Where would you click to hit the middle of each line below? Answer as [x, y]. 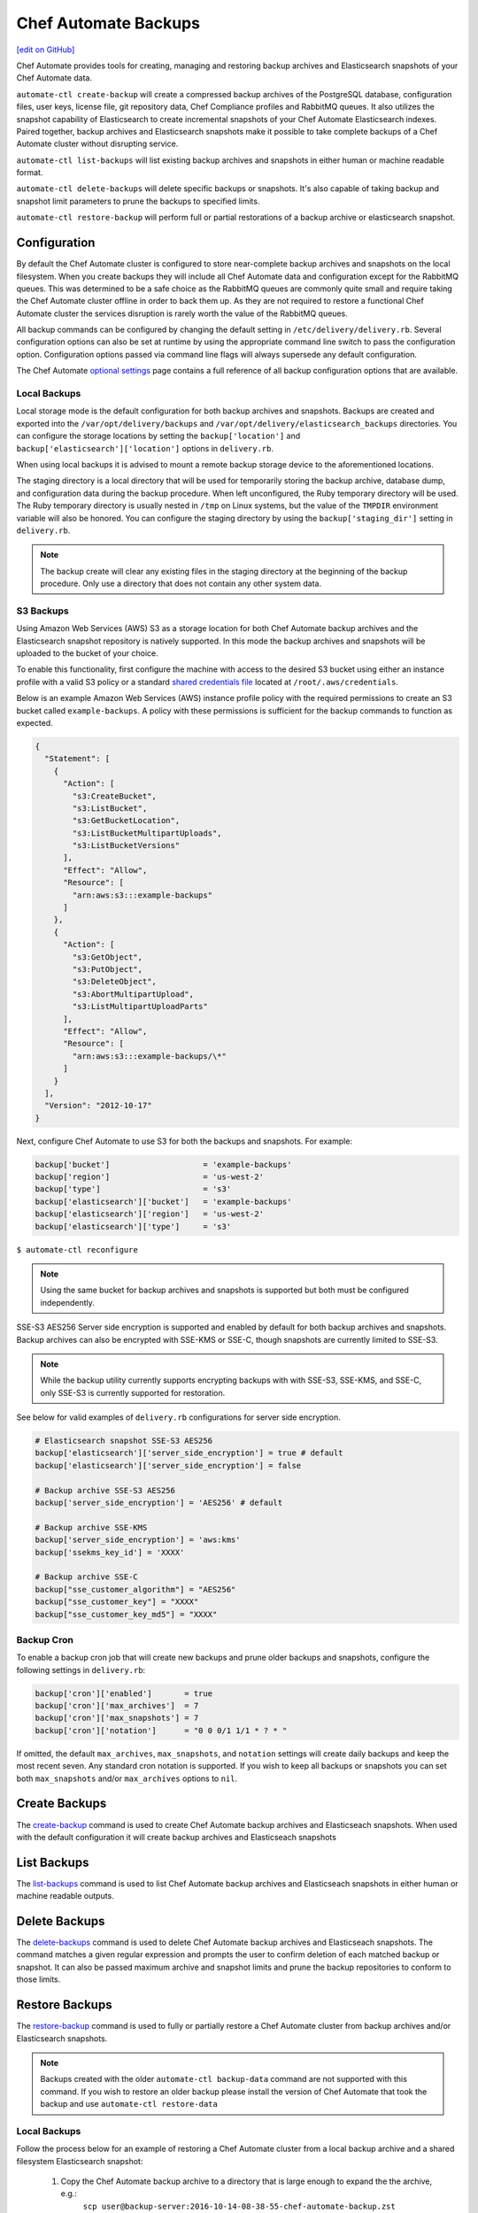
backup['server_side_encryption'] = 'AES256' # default [159, 1503]
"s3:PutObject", [108, 969]
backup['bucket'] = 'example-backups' [163, 1164]
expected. [35, 722]
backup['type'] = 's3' [133, 1189]
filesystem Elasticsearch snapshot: [80, 2161]
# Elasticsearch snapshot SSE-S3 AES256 [123, 1441]
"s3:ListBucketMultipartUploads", [147, 833]
